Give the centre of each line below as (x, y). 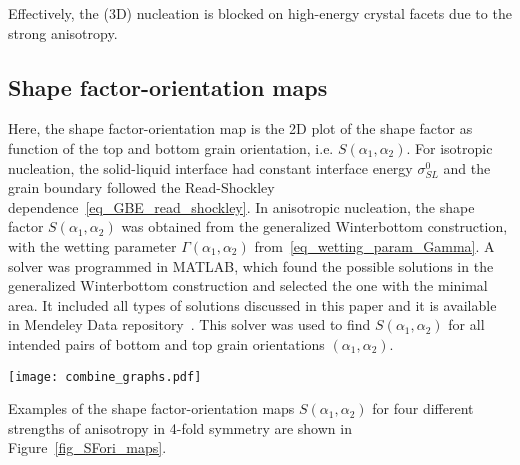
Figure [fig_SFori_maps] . (87, 447)
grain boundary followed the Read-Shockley (141, 187)
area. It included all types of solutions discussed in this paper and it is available (252, 304)
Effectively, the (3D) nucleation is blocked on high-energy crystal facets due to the (260, 13)
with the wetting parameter (92, 245)
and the (467, 167)
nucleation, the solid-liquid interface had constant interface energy (210, 167)
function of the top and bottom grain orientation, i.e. (171, 147)
